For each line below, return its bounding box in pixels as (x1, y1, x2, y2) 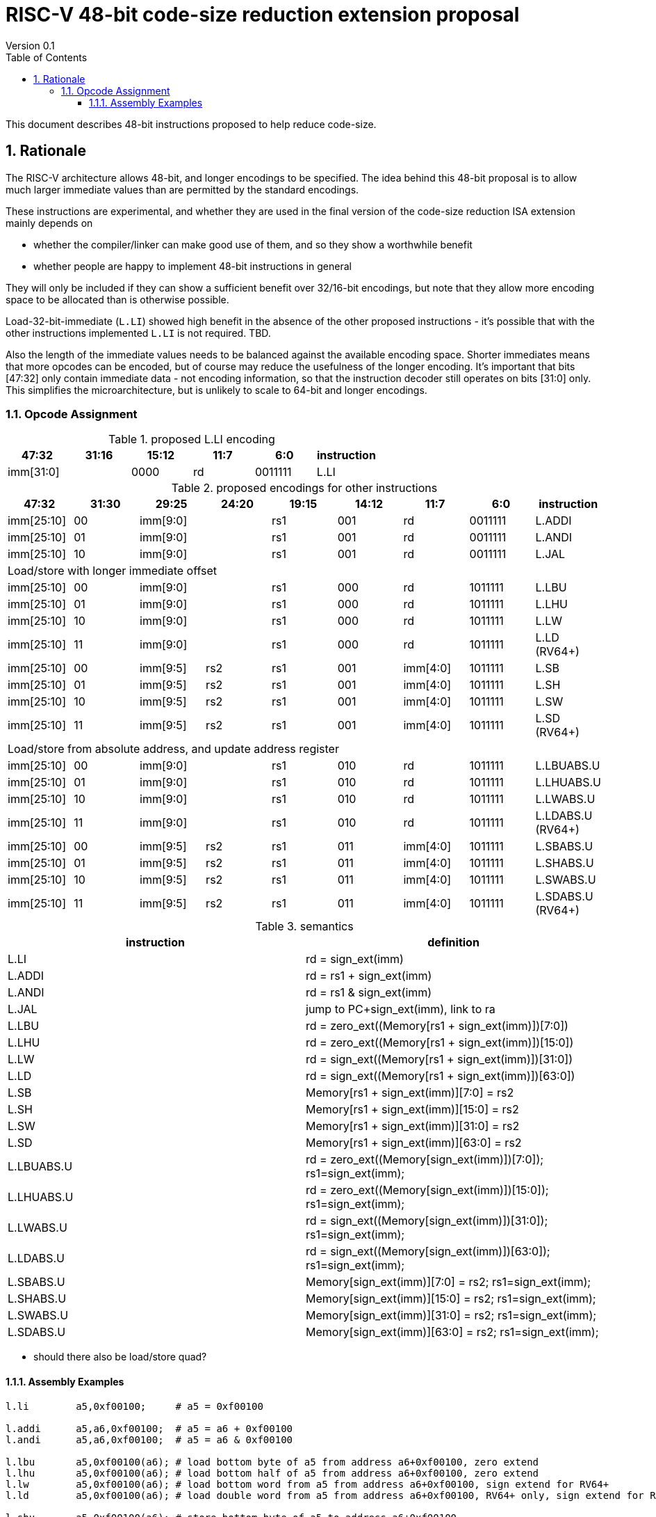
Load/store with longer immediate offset (8, 564, 218, 578)
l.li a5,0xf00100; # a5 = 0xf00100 (6, 1400, 263, 1412)
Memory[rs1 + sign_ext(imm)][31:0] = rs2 (306, 1119, 520, 1134)
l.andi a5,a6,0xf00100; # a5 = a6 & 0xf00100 (6, 1433, 293, 1445)
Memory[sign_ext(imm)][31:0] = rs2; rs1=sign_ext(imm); (306, 1308, 597, 1323)
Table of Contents (6, 51, 88, 63)
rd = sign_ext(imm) (306, 952, 404, 967)
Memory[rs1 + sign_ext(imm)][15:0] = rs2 (306, 1102, 519, 1117)
